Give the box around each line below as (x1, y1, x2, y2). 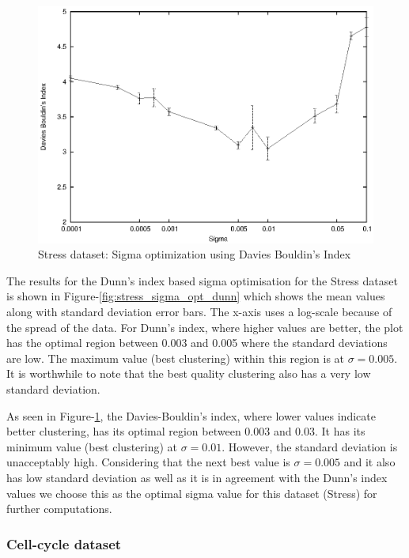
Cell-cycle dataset (6, 533, 122, 553)
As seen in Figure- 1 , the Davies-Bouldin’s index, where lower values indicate (6, 407, 376, 424)
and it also (343, 454, 396, 470)
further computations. (6, 500, 112, 517)
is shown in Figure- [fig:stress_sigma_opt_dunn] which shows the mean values (6, 288, 385, 304)
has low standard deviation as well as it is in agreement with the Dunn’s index (6, 469, 388, 485)
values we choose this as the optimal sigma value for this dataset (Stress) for (6, 484, 377, 501)
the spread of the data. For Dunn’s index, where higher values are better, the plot (6, 319, 403, 335)
